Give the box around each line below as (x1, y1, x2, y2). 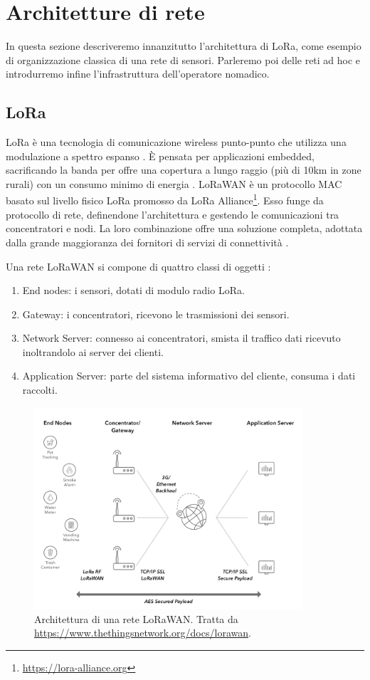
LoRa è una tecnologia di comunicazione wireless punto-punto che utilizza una (6, 135, 347, 150)
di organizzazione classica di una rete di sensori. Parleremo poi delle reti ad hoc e (6, 52, 361, 67)
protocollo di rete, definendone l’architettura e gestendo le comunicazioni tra (6, 206, 339, 221)
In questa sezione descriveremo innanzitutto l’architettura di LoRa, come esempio (6, 38, 361, 53)
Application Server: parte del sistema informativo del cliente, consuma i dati (22, 368, 356, 383)
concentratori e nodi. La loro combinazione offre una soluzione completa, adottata (6, 221, 363, 236)
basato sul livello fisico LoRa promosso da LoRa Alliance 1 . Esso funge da (6, 191, 324, 208)
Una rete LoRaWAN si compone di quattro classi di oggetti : (6, 258, 271, 273)
